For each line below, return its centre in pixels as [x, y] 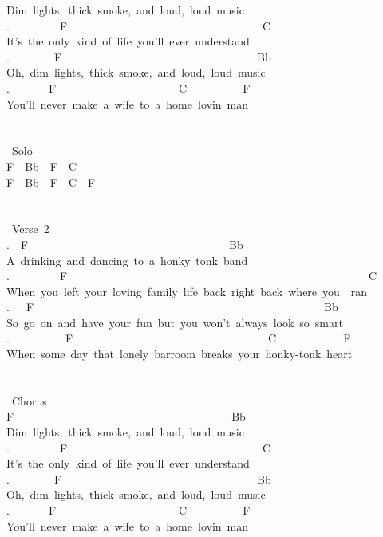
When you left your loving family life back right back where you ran [187, 291]
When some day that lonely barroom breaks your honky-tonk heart [180, 354]
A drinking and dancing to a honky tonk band [127, 260]
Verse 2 [30, 229]
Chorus [29, 400]
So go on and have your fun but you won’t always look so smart [175, 322]
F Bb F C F [51, 182]
